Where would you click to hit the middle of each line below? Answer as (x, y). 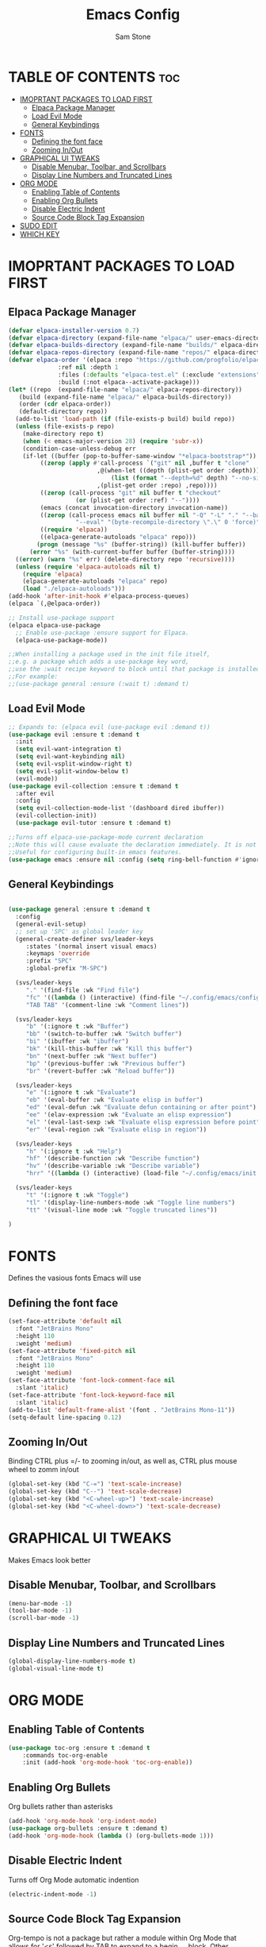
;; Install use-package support (61, 618)
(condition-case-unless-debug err (79, 449)
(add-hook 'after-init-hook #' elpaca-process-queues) (99, 596)
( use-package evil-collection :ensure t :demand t (93, 786)
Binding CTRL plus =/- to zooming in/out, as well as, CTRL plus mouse (123, 1461)
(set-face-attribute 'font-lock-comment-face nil (92, 1380)
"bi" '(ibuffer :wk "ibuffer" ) (77, 1042)
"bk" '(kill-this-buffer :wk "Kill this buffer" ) (109, 1049)
